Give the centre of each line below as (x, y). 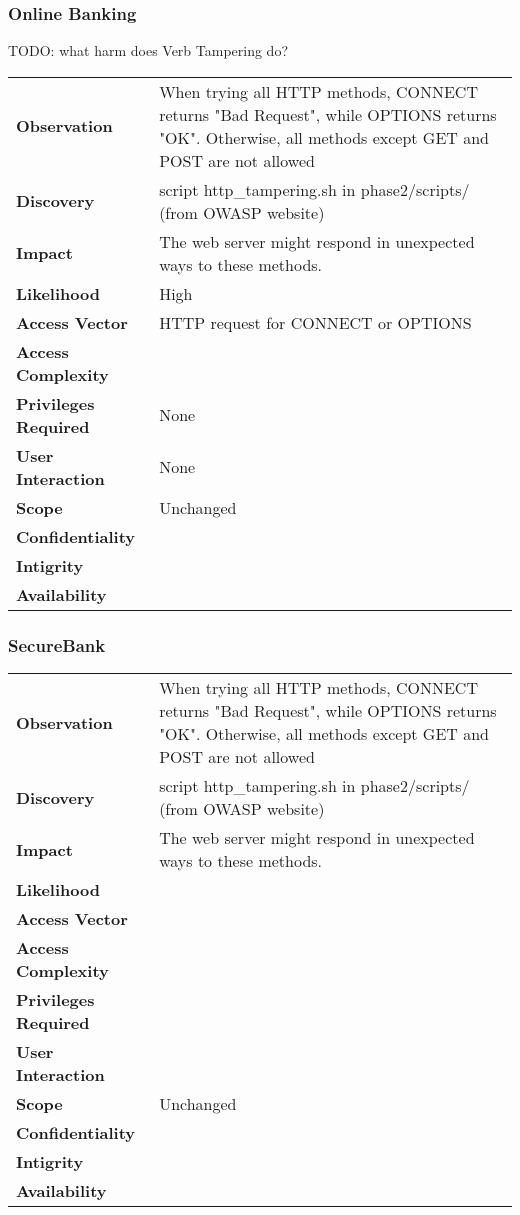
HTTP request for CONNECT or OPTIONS (315, 322)
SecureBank (57, 644)
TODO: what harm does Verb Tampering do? (148, 50)
